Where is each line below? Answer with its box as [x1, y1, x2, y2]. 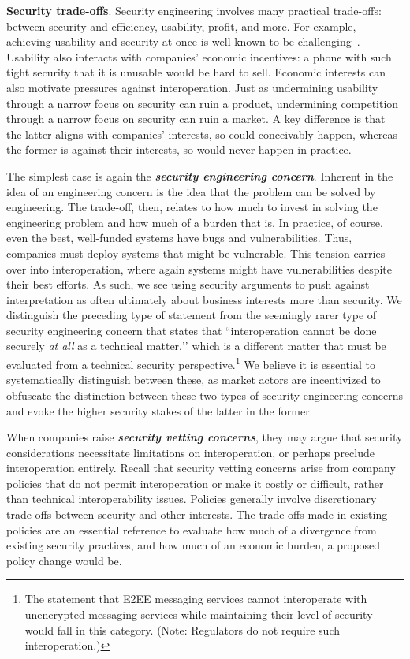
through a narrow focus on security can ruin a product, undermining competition [6, 95, 399, 111]
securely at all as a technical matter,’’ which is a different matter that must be [6, 337, 386, 354]
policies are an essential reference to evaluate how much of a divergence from [6, 521, 377, 538]
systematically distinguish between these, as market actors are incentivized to [6, 371, 381, 388]
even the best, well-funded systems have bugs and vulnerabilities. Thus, [6, 229, 352, 246]
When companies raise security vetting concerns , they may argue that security [6, 429, 403, 445]
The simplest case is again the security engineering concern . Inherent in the [6, 167, 393, 184]
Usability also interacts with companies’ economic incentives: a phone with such [6, 48, 392, 65]
